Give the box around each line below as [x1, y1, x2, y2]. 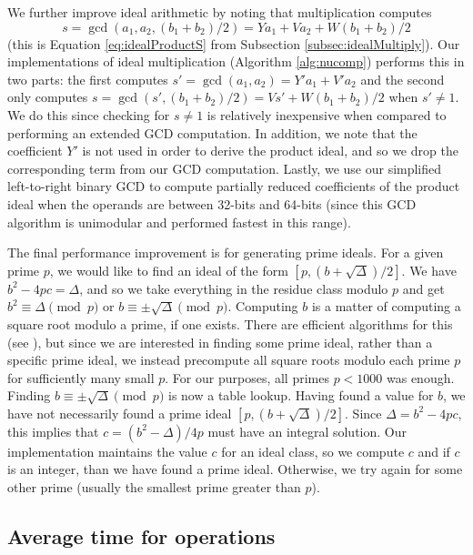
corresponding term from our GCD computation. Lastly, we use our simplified [7, 158, 442, 177]
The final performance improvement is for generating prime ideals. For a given [7, 243, 444, 262]
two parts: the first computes [7, 69, 168, 88]
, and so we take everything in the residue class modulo [79, 278, 388, 298]
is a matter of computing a [311, 297, 461, 316]
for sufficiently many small [7, 368, 155, 387]
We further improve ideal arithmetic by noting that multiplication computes [7, 3, 432, 21]
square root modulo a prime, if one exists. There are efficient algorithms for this [7, 314, 453, 333]
